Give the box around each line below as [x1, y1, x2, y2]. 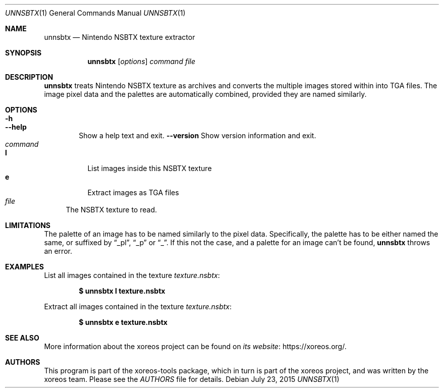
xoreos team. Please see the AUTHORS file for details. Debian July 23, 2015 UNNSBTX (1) [44, 375, 340, 383]
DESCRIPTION [5, 73, 53, 81]
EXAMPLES [5, 262, 44, 271]
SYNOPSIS [5, 48, 42, 57]
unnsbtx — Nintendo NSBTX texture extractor [44, 33, 195, 41]
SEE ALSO [5, 333, 39, 342]
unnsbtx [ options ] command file [87, 57, 195, 66]
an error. [44, 247, 72, 255]
